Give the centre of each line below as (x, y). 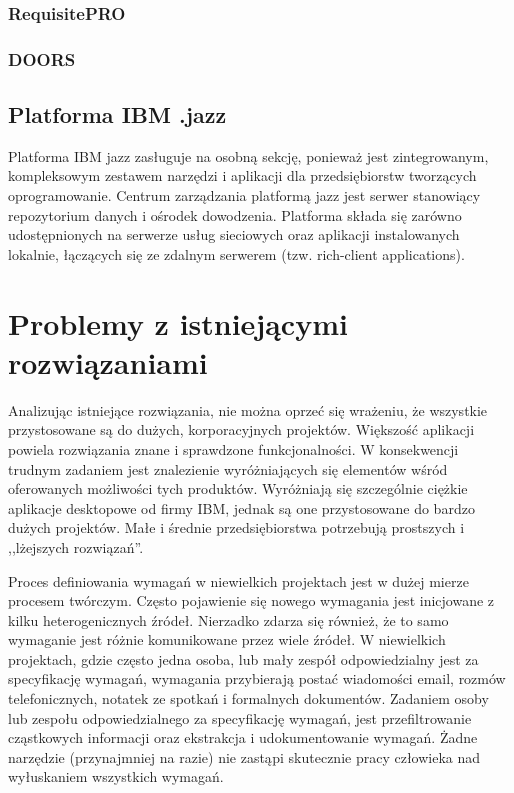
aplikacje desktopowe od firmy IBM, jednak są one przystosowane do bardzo (241, 507)
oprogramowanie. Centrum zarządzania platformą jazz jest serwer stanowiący (244, 195)
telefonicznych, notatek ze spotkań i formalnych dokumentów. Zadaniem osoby (248, 698)
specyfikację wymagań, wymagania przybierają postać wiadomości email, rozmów (257, 678)
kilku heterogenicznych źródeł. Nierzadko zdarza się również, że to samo (228, 619)
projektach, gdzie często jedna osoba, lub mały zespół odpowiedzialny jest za (243, 658)
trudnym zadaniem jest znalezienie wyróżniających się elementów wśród (228, 468)
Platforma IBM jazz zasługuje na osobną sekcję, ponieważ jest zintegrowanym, (248, 155)
